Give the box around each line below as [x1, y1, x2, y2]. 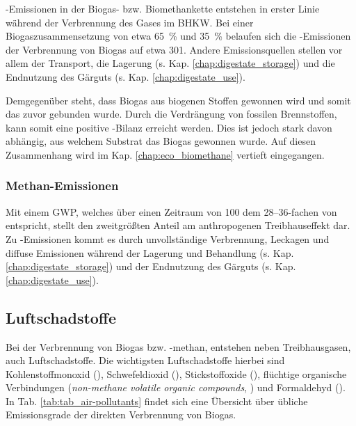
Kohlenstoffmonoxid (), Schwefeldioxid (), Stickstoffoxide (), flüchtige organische [6, 366, 347, 381]
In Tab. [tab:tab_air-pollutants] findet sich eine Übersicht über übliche [6, 393, 308, 408]
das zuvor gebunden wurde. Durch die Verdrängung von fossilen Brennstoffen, [6, 106, 337, 121]
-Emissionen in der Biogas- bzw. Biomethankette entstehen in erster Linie [6, 1, 320, 15]
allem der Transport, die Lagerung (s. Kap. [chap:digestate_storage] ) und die [6, 56, 335, 70]
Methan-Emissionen [6, 177, 119, 194]
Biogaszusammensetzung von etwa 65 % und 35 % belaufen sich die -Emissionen [6, 29, 351, 43]
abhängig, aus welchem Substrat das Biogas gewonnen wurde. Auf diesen [6, 134, 316, 148]
